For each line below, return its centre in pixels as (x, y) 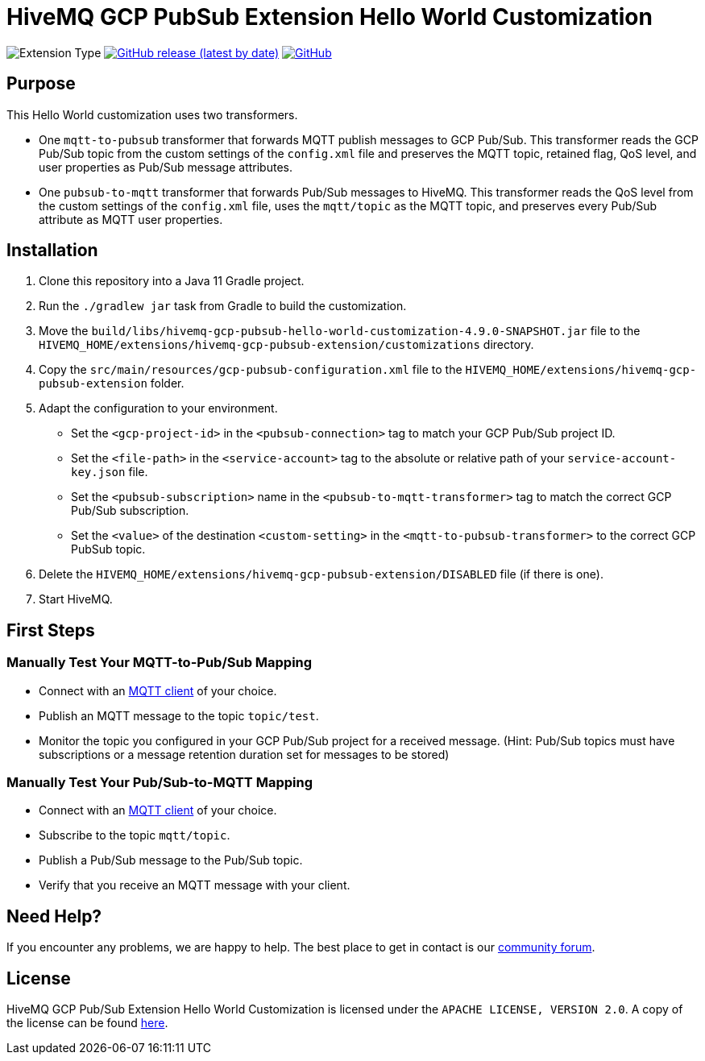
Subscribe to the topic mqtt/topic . (135, 835)
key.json (98, 472)
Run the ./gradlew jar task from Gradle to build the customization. (223, 306)
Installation (52, 251)
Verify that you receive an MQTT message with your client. (195, 885)
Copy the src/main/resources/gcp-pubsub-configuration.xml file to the (251, 370)
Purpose (41, 84)
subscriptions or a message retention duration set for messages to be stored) (244, 754)
